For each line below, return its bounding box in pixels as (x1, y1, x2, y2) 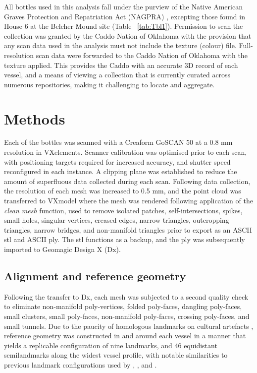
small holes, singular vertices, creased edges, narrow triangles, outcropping (4, 215, 229, 225)
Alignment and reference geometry (4, 268, 186, 283)
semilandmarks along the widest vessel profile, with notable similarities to (4, 350, 228, 360)
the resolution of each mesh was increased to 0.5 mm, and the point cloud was (4, 186, 241, 196)
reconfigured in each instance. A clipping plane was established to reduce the (4, 166, 237, 177)
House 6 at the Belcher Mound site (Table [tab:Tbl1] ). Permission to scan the (4, 21, 243, 31)
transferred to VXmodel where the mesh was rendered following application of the (4, 195, 253, 206)
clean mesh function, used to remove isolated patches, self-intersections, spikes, (4, 205, 243, 215)
